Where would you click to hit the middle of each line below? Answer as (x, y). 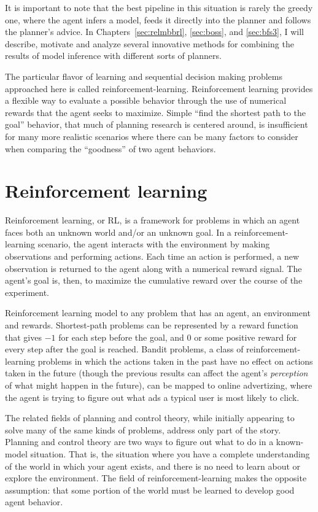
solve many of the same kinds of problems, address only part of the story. (143, 429)
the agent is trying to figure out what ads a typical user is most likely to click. (152, 397)
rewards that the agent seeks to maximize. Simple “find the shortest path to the (156, 112)
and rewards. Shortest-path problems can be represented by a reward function (152, 325)
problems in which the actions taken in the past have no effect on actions (175, 361)
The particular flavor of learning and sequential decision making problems (144, 76)
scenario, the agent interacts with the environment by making (154, 244)
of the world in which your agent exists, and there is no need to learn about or (153, 466)
